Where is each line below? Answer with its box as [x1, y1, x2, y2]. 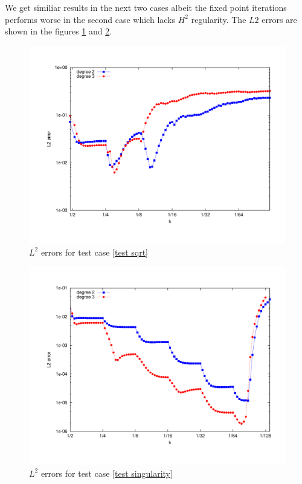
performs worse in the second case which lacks [5, 13, 176, 25]
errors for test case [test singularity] [40, 466, 173, 479]
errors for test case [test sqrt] [40, 245, 149, 258]
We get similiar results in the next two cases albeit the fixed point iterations [5, 1, 287, 13]
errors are [262, 13, 297, 25]
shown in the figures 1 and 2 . [5, 25, 112, 37]
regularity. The [191, 13, 246, 25]
